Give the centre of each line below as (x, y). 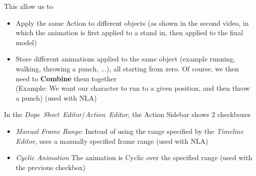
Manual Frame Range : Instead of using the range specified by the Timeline (129, 131)
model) (26, 42)
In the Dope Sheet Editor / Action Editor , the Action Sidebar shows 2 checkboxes (128, 114)
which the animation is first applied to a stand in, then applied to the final (129, 32)
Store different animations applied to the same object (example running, (126, 59)
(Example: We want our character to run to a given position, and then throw (133, 88)
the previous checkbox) (51, 167)
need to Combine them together (66, 78)
